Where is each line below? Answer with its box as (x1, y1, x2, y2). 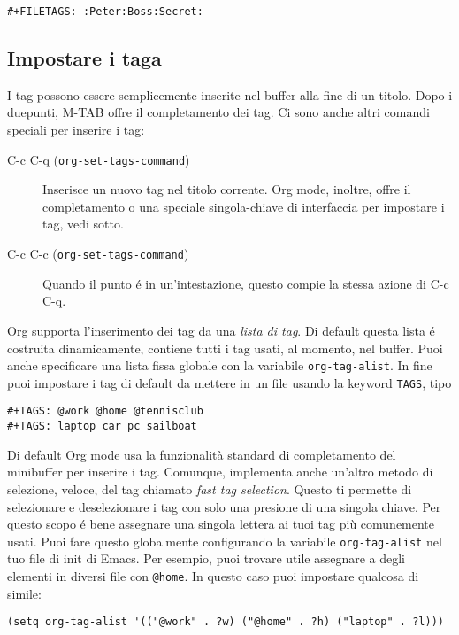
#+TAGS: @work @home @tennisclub (7, 405, 203, 418)
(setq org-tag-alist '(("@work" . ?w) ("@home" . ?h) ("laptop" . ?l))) (7, 616, 444, 629)
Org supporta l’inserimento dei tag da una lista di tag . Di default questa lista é (7, 321, 435, 339)
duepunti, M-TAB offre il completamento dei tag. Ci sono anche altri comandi (7, 103, 430, 121)
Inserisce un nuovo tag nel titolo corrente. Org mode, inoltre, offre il (42, 180, 411, 198)
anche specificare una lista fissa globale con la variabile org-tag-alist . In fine (7, 356, 432, 375)
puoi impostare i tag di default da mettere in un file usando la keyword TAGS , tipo (7, 373, 452, 391)
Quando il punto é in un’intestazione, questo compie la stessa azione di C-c (42, 274, 449, 292)
